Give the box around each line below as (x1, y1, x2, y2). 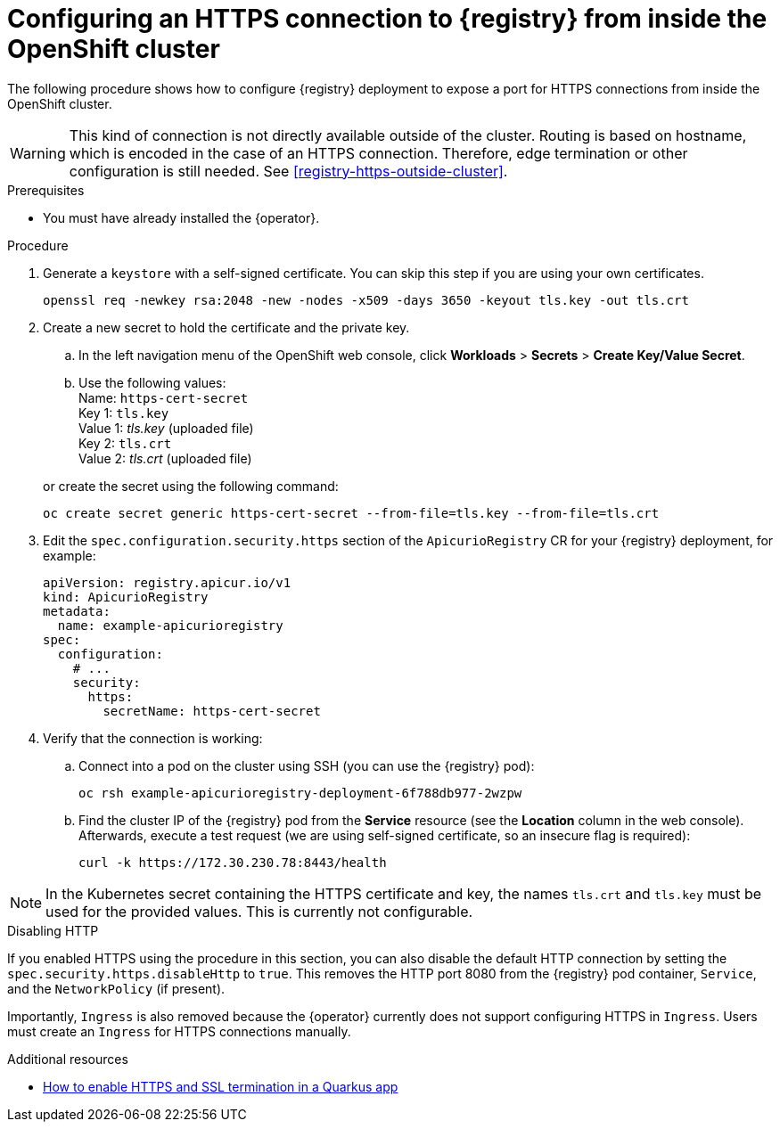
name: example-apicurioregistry (57, 618, 283, 633)
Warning (10, 143, 66, 162)
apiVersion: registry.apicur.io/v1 (43, 575, 291, 590)
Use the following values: (78, 374, 226, 390)
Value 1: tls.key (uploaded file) (78, 420, 254, 436)
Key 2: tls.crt (78, 435, 172, 451)
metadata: (43, 603, 111, 618)
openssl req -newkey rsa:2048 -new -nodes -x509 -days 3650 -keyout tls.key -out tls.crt (43, 292, 689, 307)
